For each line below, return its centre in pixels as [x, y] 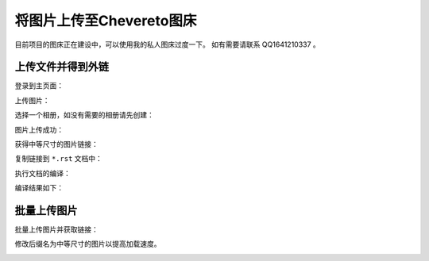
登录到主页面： [39, 86]
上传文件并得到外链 [62, 67]
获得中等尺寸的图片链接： [56, 144]
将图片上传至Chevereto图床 [106, 21]
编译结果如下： [39, 188]
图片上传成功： [39, 129]
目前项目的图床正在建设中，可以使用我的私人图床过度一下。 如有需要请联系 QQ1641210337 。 [168, 44]
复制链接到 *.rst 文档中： [59, 159]
